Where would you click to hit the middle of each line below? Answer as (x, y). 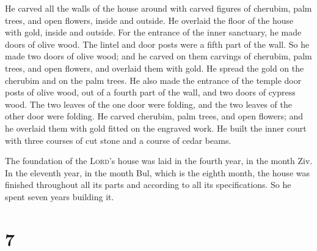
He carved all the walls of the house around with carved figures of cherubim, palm (158, 8)
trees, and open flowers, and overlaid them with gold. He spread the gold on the (155, 68)
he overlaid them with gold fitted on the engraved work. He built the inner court (156, 128)
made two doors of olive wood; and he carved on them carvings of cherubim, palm (158, 56)
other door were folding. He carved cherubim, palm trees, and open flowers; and (154, 116)
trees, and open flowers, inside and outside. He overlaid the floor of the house (149, 20)
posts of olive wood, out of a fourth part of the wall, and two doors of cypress (150, 92)
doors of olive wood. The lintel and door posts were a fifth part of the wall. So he (157, 44)
